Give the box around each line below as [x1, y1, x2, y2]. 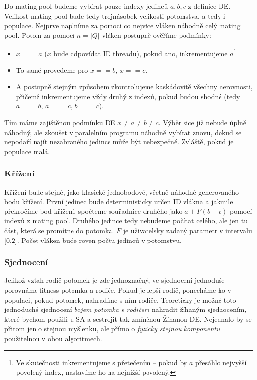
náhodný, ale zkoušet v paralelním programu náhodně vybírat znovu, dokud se [4, 127, 242, 137]
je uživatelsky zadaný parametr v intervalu [123, 225, 252, 235]
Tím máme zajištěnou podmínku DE [4, 117, 115, 127]
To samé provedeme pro [16, 65, 88, 75]
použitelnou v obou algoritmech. [4, 333, 102, 343]
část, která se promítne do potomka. [4, 225, 114, 235]
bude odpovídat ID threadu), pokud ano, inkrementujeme [53, 48, 228, 59]
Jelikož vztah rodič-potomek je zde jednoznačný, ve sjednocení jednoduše [4, 275, 225, 285]
